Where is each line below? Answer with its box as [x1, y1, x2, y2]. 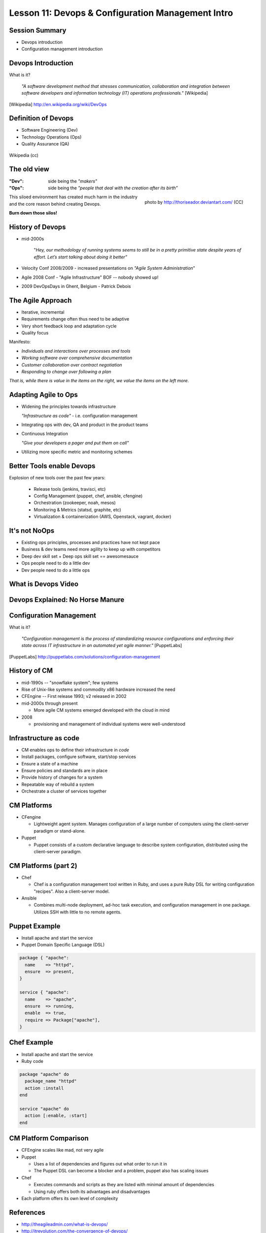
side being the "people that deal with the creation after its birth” [48, 185, 178, 191]
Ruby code [21, 1058, 44, 1064]
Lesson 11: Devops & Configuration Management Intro [9, 7, 233, 18]
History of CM [9, 666, 53, 675]
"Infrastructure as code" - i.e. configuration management [21, 412, 138, 419]
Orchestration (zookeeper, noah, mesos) [33, 500, 116, 506]
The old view [9, 165, 49, 174]
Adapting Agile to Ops [9, 391, 78, 399]
